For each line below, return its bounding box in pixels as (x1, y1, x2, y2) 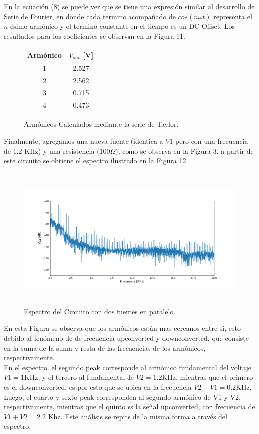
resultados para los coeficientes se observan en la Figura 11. (4, 30, 185, 41)
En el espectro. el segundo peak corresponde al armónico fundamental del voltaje (4, 362, 252, 372)
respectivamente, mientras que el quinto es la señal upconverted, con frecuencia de (4, 401, 255, 412)
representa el (213, 11, 252, 21)
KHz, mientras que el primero (162, 372, 253, 382)
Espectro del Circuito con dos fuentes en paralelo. (24, 306, 176, 316)
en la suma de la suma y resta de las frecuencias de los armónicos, (4, 342, 206, 353)
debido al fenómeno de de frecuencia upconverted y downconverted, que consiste (4, 333, 249, 343)
